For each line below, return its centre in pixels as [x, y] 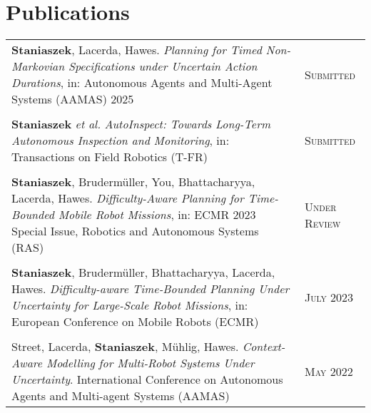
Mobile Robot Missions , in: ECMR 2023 [157, 215]
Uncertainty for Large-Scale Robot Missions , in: [130, 305]
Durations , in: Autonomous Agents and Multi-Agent [142, 83]
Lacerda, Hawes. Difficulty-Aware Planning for [128, 198]
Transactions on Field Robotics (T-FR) [110, 157]
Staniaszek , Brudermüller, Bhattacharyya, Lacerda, [143, 272]
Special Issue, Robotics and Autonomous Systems [135, 231]
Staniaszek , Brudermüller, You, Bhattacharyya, [133, 182]
